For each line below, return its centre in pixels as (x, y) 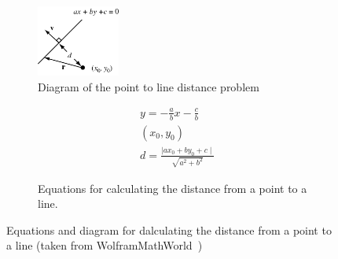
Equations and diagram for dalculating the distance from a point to (169, 229)
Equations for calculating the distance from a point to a (173, 188)
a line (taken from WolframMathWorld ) (105, 245)
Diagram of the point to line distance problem (149, 86)
